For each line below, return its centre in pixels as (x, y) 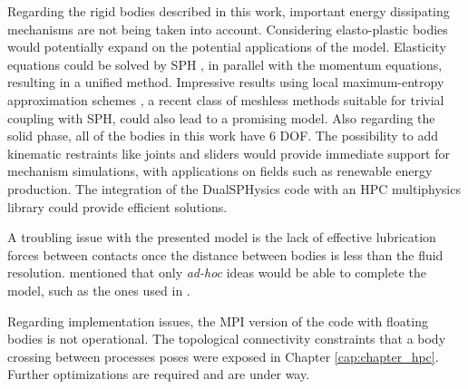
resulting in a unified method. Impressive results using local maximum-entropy (226, 82)
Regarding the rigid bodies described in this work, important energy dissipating (229, 11)
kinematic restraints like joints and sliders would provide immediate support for (229, 153)
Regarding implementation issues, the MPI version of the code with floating (218, 321)
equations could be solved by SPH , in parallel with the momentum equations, (225, 64)
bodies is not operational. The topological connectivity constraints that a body (227, 339)
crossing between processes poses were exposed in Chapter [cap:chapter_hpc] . (223, 356)
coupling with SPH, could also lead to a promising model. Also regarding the (221, 117)
